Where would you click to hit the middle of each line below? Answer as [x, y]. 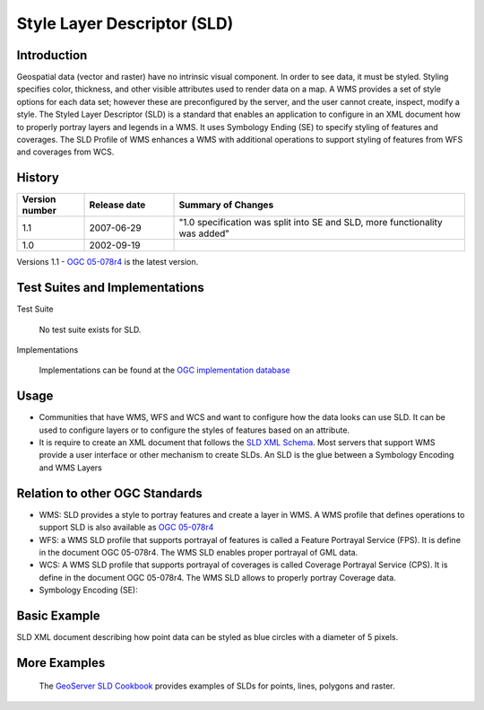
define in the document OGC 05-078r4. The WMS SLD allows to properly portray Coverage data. [217, 577]
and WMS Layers [70, 468]
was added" [204, 233]
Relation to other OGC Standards [110, 493]
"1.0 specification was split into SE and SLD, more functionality [311, 223]
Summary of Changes [226, 205]
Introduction [52, 55]
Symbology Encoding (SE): [88, 590]
